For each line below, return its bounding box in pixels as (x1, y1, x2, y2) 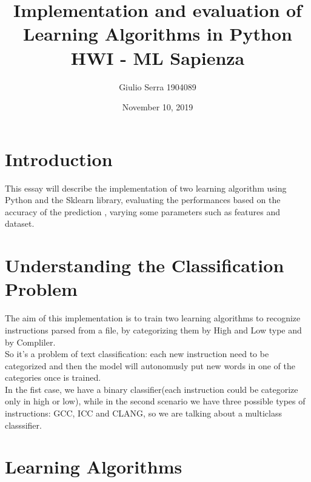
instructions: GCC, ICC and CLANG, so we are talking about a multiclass (5, 407, 283, 420)
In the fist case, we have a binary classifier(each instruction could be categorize (5, 383, 298, 395)
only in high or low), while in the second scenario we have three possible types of (5, 395, 306, 407)
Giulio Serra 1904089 (119, 80, 196, 93)
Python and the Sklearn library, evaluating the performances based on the (5, 193, 281, 206)
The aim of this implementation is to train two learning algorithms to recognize (5, 312, 301, 324)
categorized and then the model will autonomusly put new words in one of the (5, 359, 295, 372)
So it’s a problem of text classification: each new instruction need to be (5, 347, 269, 360)
